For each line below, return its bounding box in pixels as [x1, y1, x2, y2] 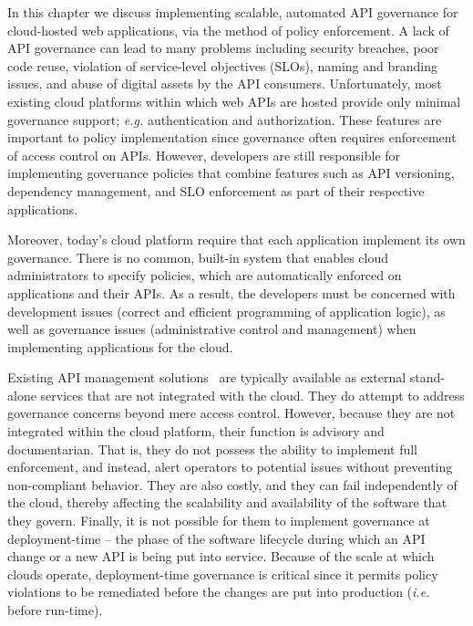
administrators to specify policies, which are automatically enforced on [7, 266, 402, 285]
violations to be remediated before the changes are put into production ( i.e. [7, 582, 430, 601]
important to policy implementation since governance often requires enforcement [7, 128, 457, 147]
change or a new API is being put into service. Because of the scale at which [7, 547, 435, 566]
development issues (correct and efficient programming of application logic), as [7, 301, 446, 320]
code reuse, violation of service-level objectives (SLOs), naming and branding [7, 56, 437, 75]
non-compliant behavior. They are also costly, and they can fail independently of [7, 475, 458, 494]
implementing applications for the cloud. [7, 337, 233, 356]
